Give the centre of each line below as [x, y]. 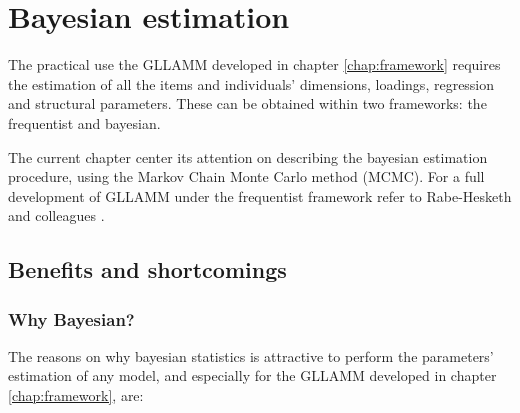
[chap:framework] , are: [76, 395]
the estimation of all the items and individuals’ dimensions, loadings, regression [251, 83]
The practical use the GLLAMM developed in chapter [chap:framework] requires [254, 64]
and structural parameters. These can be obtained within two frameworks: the [247, 103]
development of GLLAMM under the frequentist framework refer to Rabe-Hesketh [260, 195]
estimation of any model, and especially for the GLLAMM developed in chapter [252, 375]
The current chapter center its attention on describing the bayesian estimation [248, 156]
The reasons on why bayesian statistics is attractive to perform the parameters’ [251, 355]
